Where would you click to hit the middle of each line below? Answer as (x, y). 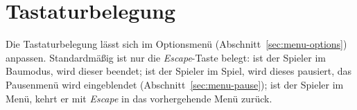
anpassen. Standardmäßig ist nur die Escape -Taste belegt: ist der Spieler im (166, 57)
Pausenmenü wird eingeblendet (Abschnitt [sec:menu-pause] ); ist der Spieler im (175, 84)
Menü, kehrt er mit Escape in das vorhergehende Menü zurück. (139, 98)
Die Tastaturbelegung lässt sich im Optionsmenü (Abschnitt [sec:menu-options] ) (176, 44)
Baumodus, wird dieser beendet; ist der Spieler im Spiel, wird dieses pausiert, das (179, 71)
